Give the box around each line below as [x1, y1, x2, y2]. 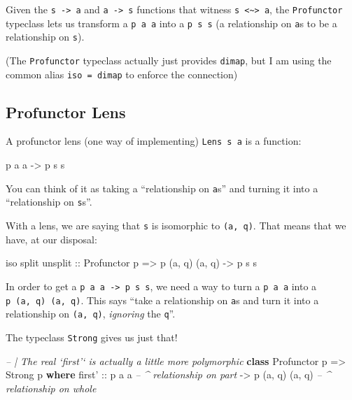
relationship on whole [6, 380, 97, 395]
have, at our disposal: [6, 231, 97, 246]
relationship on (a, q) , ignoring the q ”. [6, 306, 176, 321]
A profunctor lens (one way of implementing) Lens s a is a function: [6, 134, 302, 148]
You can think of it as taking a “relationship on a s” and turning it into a [6, 180, 318, 195]
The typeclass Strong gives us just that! [6, 329, 178, 344]
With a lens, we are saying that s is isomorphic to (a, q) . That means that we [6, 218, 346, 233]
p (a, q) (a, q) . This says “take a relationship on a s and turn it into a [6, 292, 319, 307]
